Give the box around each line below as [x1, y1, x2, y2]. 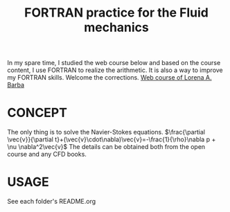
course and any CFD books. [7, 150, 87, 159]
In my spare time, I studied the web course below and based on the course [7, 59, 221, 67]
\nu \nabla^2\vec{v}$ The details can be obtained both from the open [7, 143, 206, 151]
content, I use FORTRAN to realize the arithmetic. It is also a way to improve [7, 66, 223, 74]
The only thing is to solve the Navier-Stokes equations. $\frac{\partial [7, 128, 206, 136]
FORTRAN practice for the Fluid [24, 5, 209, 21]
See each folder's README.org [7, 197, 96, 206]
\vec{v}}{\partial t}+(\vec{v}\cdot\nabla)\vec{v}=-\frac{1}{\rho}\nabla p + [7, 135, 216, 143]
